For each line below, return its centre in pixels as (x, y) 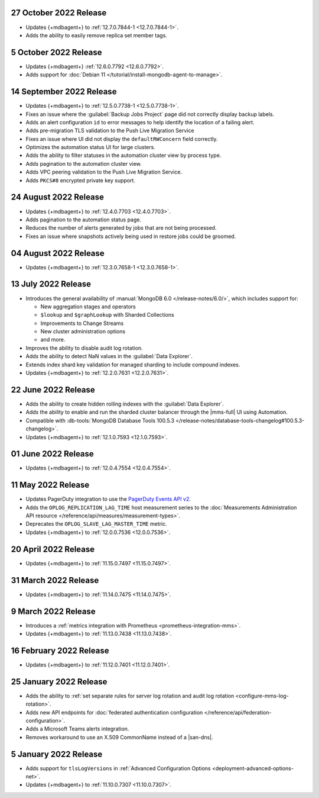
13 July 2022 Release (51, 284)
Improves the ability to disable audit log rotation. (84, 348)
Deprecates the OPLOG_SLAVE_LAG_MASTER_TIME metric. (97, 524)
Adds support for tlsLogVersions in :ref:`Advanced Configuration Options (118, 768)
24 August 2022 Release (58, 197)
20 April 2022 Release (53, 549)
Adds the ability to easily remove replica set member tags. (97, 35)
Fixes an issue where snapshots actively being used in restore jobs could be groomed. (131, 236)
